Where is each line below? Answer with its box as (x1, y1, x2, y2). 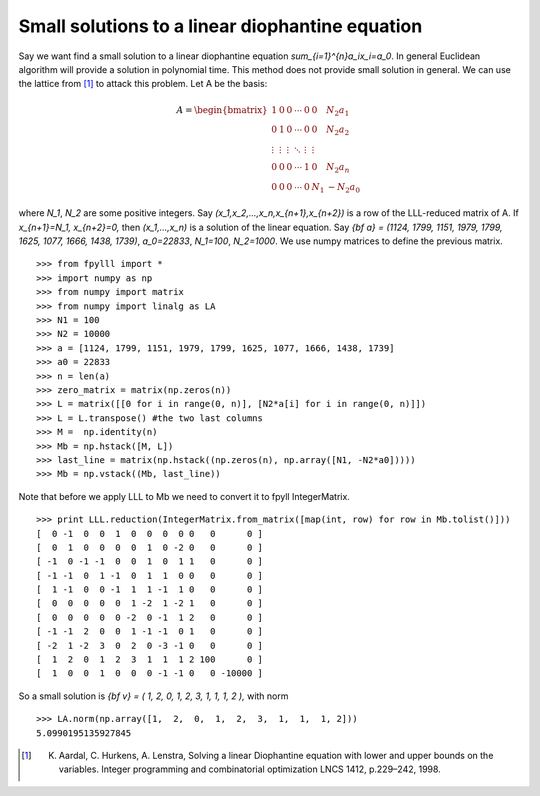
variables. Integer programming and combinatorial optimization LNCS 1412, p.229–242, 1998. (58, 763, 442, 775)
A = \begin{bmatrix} (176, 104, 269, 115)
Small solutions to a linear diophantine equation (18, 15, 423, 37)
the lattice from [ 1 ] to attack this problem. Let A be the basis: (18, 78, 268, 90)
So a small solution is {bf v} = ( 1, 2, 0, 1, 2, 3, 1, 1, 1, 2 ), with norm (18, 690, 289, 702)
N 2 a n (326, 161, 350, 175)
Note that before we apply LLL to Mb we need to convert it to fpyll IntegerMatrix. (18, 490, 350, 502)
